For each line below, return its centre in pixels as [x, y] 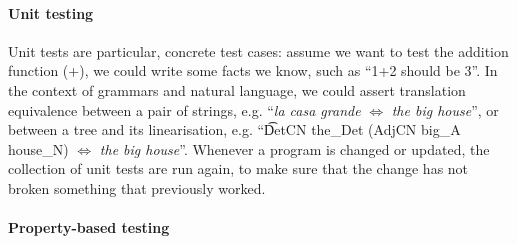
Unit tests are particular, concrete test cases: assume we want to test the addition [258, 50]
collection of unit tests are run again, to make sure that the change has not [238, 168]
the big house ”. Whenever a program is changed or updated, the [294, 148]
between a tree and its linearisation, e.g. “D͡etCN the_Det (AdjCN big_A [234, 129]
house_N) [38, 148]
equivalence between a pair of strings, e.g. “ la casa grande [184, 109]
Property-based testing [89, 227]
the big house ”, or [445, 109]
